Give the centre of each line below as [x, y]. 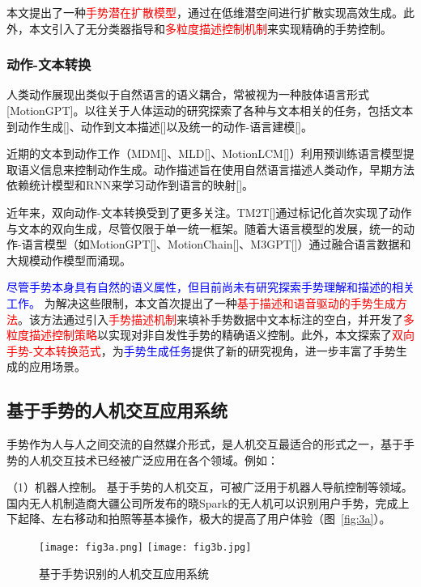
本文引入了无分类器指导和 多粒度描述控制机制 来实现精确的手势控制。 [210, 28]
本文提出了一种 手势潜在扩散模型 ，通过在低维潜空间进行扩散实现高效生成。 [205, 12]
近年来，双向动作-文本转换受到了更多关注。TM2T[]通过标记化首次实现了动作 [209, 212]
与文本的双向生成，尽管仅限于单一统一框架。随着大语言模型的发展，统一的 [205, 228]
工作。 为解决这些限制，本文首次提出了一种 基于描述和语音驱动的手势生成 [201, 302]
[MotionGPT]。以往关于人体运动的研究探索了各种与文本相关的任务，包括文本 [210, 110]
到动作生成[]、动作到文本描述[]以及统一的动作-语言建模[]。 [160, 126]
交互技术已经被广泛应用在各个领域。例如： [165, 459]
